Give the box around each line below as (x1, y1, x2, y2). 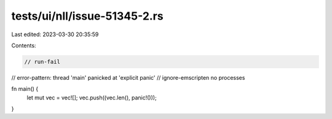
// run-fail (24, 58, 61, 65)
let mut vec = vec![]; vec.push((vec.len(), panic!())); (26, 94, 157, 101)
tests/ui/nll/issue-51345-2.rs (11, 9, 164, 23)
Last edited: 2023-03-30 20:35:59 (11, 31, 99, 38)
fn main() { (11, 85, 39, 93)
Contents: (11, 42, 36, 49)
